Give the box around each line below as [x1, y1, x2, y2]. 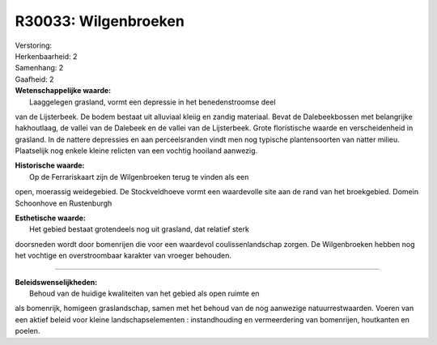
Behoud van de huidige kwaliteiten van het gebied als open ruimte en [29, 288, 260, 298]
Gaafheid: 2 [15, 74, 54, 84]
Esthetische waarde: [15, 213, 87, 223]
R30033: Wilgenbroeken [15, 12, 185, 30]
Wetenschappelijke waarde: [15, 86, 112, 96]
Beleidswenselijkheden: [15, 277, 98, 287]
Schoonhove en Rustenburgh [15, 198, 112, 208]
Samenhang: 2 [15, 63, 64, 73]
